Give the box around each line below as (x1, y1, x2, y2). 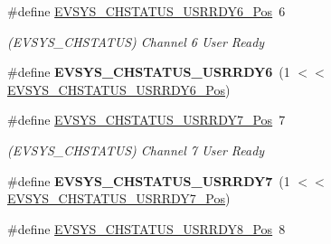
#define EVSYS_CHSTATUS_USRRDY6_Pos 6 (7, 2, 286, 20)
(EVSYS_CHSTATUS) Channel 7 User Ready (7, 140, 265, 159)
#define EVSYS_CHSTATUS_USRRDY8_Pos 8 (7, 219, 286, 238)
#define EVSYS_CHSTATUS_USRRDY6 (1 (7, 62, 290, 81)
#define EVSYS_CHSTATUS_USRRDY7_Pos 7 (7, 110, 286, 129)
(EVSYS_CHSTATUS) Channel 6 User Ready (7, 32, 265, 51)
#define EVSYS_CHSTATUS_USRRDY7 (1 (7, 171, 290, 190)
